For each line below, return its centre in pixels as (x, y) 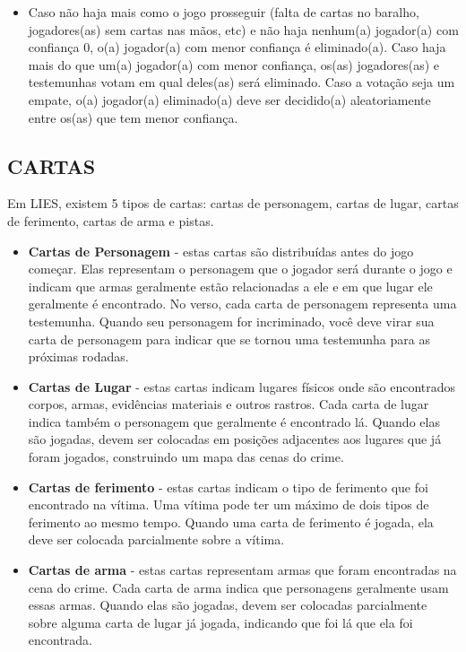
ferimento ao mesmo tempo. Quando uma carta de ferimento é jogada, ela (231, 522)
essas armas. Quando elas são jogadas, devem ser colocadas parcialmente (228, 605)
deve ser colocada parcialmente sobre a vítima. (156, 539)
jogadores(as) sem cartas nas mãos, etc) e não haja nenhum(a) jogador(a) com (243, 29)
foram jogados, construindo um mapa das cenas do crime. (186, 457)
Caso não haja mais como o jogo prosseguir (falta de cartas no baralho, (224, 12)
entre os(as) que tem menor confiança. (133, 117)
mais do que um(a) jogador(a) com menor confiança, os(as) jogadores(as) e (233, 64)
